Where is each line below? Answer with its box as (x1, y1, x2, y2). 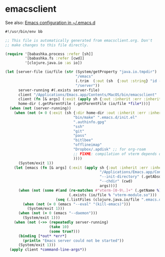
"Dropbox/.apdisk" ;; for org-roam (73, 147, 146, 152)
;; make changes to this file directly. (5, 43, 89, 48)
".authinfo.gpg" (73, 119, 107, 125)
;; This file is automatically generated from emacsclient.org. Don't (5, 38, 153, 43)
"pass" (73, 133, 87, 138)
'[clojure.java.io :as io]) (25, 60, 82, 66)
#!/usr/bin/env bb (5, 29, 43, 34)
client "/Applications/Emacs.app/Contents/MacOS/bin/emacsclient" (18, 92, 157, 97)
